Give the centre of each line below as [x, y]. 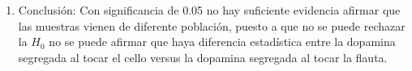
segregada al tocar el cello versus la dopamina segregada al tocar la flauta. [203, 57]
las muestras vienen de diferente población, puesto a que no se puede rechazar [212, 25]
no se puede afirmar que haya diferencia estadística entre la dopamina [222, 42]
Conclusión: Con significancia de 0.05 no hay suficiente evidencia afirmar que [209, 10]
